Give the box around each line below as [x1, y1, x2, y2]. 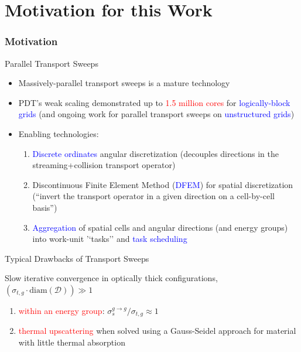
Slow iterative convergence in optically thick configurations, [5, 272, 218, 284]
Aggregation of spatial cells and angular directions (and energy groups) [32, 221, 288, 233]
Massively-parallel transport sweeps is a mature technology [18, 77, 230, 89]
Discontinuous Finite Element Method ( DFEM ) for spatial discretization [32, 178, 293, 190]
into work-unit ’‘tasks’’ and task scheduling [32, 233, 187, 245]
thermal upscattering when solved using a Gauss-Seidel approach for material [18, 324, 296, 337]
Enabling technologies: [18, 127, 99, 139]
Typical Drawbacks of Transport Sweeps [5, 252, 149, 264]
